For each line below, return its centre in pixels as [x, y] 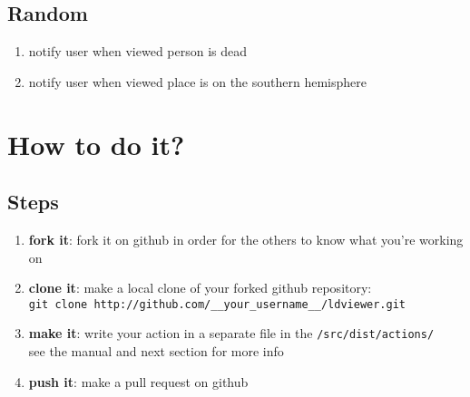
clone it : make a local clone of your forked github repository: [200, 288]
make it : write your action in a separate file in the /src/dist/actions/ [231, 333]
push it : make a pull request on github [138, 381]
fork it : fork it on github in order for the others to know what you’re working [246, 239]
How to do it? [96, 144]
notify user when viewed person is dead [138, 51]
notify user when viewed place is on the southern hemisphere [197, 81]
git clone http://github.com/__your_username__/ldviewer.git [217, 304]
